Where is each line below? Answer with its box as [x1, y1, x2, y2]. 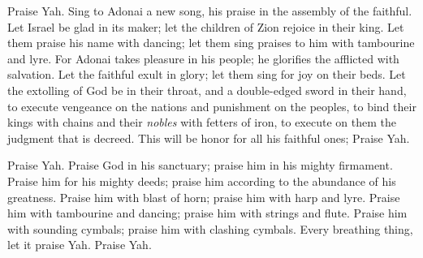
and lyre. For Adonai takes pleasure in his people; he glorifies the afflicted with [7, 49, 399, 67]
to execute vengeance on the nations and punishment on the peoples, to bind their [7, 97, 417, 114]
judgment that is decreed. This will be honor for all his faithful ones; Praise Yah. [7, 129, 410, 146]
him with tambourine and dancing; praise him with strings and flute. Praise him [7, 204, 408, 221]
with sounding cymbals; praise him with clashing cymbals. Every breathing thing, [7, 220, 413, 237]
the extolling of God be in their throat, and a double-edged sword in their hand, [7, 81, 407, 98]
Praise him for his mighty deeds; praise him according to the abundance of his [7, 172, 396, 189]
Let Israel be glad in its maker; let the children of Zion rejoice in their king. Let [7, 18, 404, 35]
